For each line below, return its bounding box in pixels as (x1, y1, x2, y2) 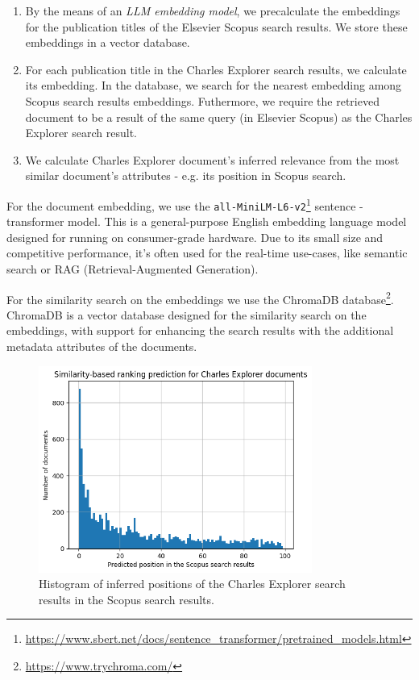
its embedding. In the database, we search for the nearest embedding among (25, 77, 402, 94)
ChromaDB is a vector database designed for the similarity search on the (6, 306, 367, 323)
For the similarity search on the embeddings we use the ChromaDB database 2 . (6, 288, 394, 307)
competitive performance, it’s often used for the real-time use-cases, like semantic (6, 244, 408, 261)
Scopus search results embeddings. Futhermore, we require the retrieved (25, 92, 380, 109)
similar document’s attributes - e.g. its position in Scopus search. (25, 167, 346, 184)
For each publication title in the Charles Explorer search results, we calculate (25, 60, 407, 77)
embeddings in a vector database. (25, 34, 190, 51)
